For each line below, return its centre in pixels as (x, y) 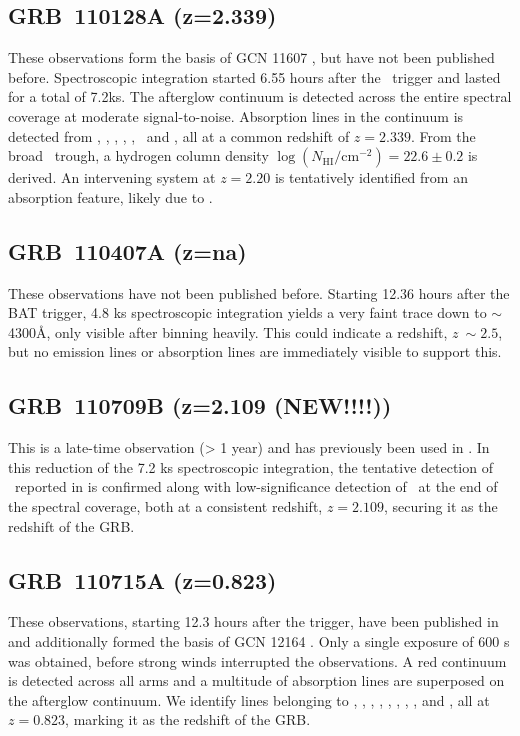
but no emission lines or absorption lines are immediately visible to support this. (255, 351)
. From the (443, 135)
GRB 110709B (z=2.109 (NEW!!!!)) (200, 405)
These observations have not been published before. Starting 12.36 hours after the (259, 292)
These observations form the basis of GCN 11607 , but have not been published (251, 57)
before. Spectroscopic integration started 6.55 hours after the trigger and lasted (254, 76)
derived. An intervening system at (112, 177)
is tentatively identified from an (371, 177)
